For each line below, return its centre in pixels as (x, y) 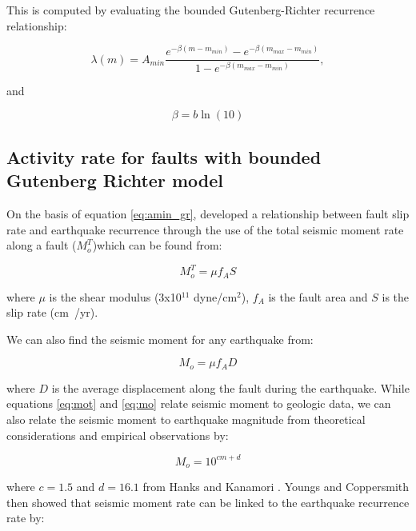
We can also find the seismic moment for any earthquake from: (160, 339)
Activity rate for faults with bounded (164, 156)
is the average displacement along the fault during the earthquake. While (230, 387)
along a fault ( (42, 245)
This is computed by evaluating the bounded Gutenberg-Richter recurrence (191, 10)
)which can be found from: (157, 245)
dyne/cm (216, 296)
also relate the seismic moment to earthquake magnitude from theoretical (186, 419)
